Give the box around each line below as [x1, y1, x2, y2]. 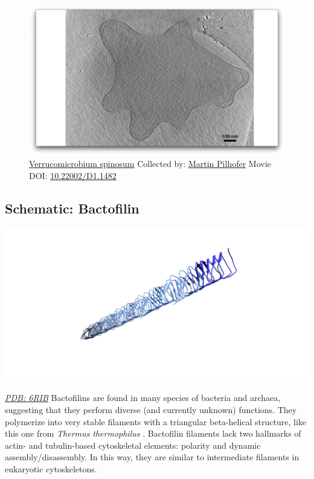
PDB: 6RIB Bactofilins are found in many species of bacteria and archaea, [5, 391, 281, 404]
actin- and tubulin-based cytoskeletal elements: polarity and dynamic [5, 438, 261, 451]
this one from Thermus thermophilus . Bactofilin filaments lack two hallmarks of [5, 427, 301, 440]
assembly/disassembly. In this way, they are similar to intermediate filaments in [5, 451, 300, 463]
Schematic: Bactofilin [5, 198, 139, 217]
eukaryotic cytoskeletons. [5, 462, 97, 475]
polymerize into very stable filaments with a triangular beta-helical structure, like [5, 415, 307, 428]
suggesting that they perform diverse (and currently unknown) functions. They [5, 403, 297, 415]
